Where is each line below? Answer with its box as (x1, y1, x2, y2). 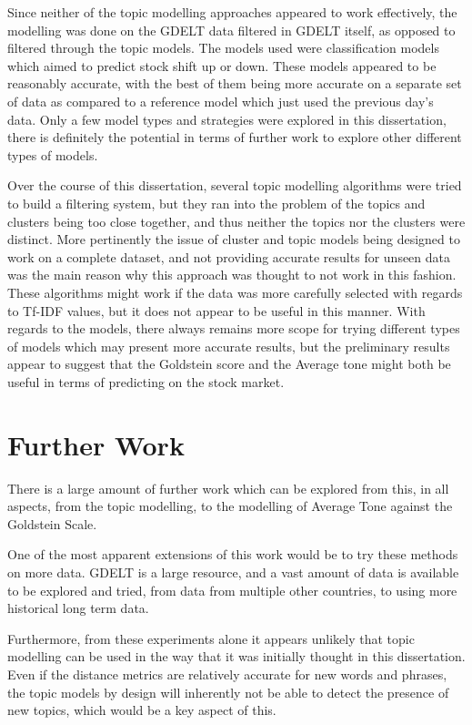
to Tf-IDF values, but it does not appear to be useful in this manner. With (7, 301, 426, 320)
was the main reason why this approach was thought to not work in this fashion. (7, 265, 457, 284)
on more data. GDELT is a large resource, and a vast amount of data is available (7, 562, 459, 581)
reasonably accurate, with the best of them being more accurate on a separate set (7, 74, 462, 93)
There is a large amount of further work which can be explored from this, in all (7, 478, 449, 497)
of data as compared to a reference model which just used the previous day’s (7, 91, 434, 110)
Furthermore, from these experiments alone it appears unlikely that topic (7, 628, 415, 648)
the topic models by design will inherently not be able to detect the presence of (7, 682, 449, 701)
